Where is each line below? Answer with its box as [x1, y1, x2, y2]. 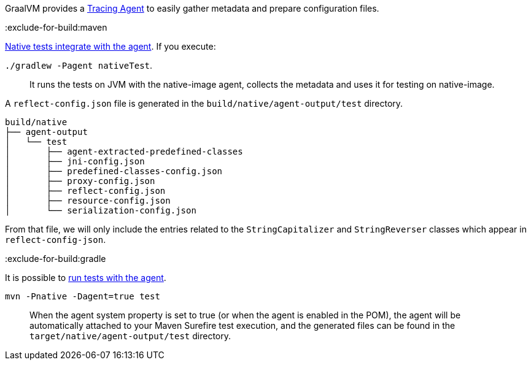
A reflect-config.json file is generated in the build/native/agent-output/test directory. [5, 98, 403, 109]
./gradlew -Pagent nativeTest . [5, 60, 153, 71]
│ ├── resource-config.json [5, 196, 171, 206]
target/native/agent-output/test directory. [29, 331, 231, 341]
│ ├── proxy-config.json [5, 176, 155, 186]
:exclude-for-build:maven [5, 22, 107, 33]
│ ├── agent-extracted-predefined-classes [5, 147, 243, 156]
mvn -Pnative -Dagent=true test [5, 291, 160, 301]
